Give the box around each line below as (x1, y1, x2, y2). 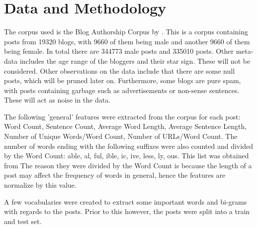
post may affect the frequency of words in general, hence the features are (4, 170, 226, 180)
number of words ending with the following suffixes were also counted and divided (4, 140, 253, 151)
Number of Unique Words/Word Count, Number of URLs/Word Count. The (4, 131, 238, 141)
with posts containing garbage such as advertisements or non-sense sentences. (4, 85, 240, 95)
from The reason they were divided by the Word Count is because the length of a (4, 160, 252, 170)
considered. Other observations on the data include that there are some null (4, 65, 235, 76)
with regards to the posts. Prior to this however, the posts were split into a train (4, 206, 250, 217)
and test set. (4, 216, 42, 226)
